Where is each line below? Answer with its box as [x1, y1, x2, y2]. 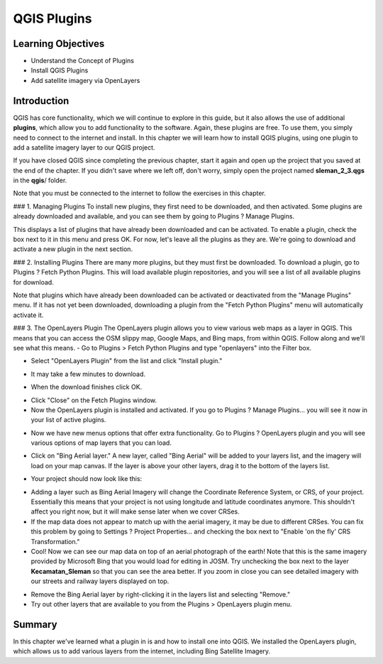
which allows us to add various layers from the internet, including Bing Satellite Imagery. [13, 647, 271, 655]
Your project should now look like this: [30, 475, 143, 483]
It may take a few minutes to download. [30, 370, 145, 378]
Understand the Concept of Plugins [30, 57, 135, 65]
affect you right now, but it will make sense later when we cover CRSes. [30, 507, 240, 516]
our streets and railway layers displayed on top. [30, 577, 170, 585]
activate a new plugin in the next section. [13, 245, 133, 253]
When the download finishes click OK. [30, 383, 143, 392]
